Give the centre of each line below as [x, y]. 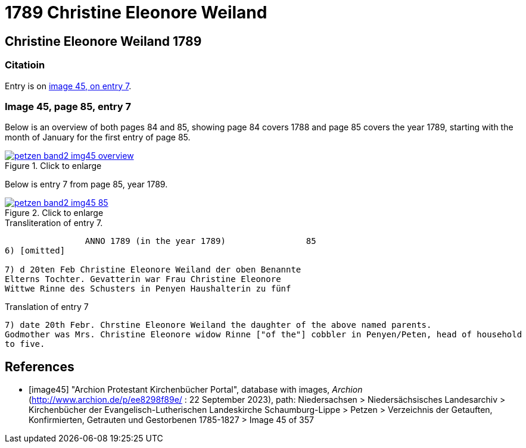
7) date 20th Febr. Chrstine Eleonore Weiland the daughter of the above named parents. [218, 325]
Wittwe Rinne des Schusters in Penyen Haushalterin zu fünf [148, 289]
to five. [25, 344]
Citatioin [25, 65]
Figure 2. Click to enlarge [54, 213]
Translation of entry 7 [47, 307]
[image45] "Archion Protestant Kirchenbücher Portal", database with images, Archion [196, 390]
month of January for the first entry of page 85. [98, 137]
